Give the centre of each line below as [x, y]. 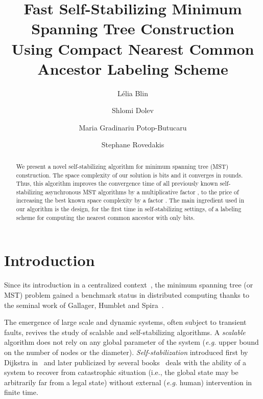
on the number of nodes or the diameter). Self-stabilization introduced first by [126, 352]
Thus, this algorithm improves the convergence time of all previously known [117, 183]
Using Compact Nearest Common [133, 48]
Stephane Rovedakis [133, 145]
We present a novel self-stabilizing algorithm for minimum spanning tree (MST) [122, 166]
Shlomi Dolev [133, 110]
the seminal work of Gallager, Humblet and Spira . [84, 305]
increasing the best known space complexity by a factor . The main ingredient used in [130, 200]
